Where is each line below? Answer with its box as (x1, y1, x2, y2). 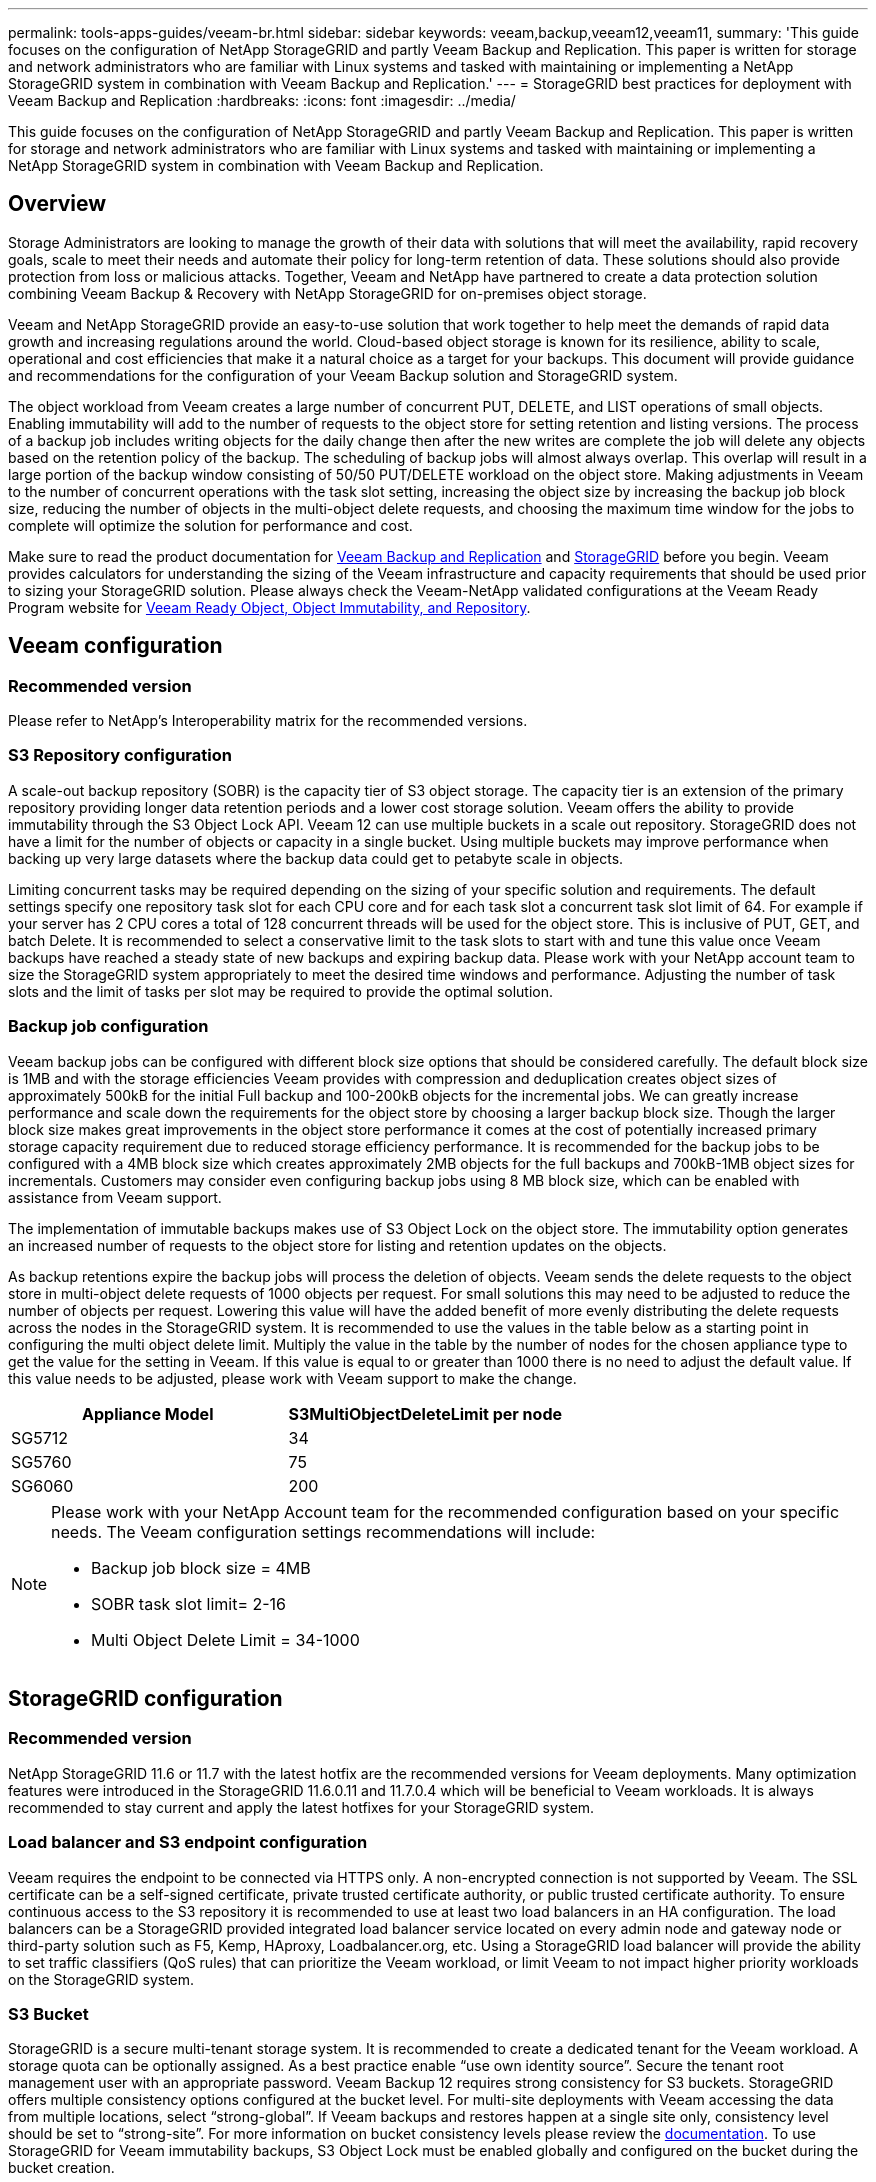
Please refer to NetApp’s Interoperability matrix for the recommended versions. (8, 712, 528, 730)
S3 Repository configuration (8, 745, 232, 766)
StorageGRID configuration (8, 1685, 283, 1711)
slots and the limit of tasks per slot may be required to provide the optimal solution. (8, 982, 554, 1000)
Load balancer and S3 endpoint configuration (8, 1832, 368, 1853)
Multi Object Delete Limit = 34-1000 (91, 1629, 360, 1650)
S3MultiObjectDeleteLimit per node (288, 1403, 562, 1424)
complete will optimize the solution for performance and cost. (8, 516, 413, 534)
